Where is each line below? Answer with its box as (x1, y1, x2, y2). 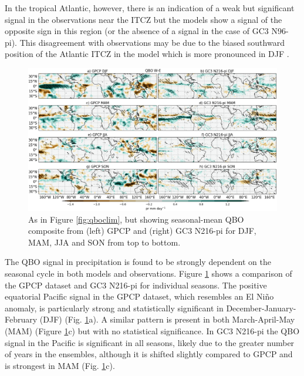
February (5, 313, 38, 325)
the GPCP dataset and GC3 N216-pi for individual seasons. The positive (5, 278, 267, 291)
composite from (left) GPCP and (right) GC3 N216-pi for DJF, (28, 224, 256, 237)
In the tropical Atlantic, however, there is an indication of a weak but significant (5, 2, 295, 14)
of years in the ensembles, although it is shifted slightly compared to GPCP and (5, 348, 293, 360)
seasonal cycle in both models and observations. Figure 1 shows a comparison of (5, 267, 292, 279)
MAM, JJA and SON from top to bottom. (28, 236, 181, 248)
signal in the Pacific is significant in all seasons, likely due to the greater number (5, 336, 295, 348)
